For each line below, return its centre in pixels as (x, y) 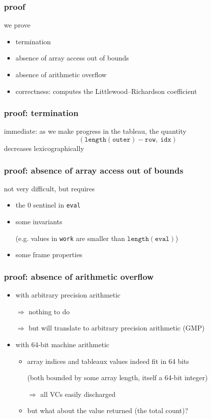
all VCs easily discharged (78, 394)
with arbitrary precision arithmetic (68, 295)
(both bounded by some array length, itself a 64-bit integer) (118, 377)
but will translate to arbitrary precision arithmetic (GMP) (117, 328)
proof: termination (41, 113)
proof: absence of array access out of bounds (94, 170)
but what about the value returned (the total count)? (108, 410)
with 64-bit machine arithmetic (62, 344)
